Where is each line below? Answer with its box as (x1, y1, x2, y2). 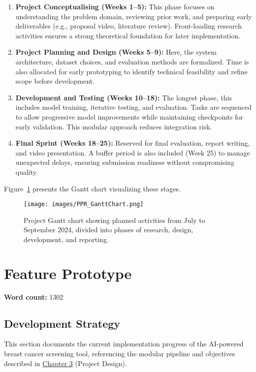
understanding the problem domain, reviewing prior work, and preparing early (15, 11, 252, 21)
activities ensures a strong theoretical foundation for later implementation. (15, 30, 241, 40)
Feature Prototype (4, 263, 132, 283)
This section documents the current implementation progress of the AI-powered (4, 339, 244, 349)
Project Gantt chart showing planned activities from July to (24, 215, 205, 225)
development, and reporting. (24, 234, 109, 244)
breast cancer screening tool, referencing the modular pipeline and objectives (4, 348, 235, 359)
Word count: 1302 (4, 291, 64, 302)
